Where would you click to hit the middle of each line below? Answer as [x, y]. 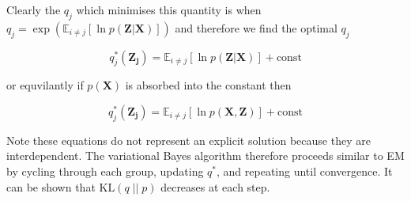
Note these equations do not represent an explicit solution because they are [189, 140]
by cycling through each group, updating [105, 171]
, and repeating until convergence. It [305, 171]
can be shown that [51, 186]
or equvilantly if [45, 85]
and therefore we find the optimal [256, 27]
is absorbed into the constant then [208, 85]
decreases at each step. [215, 186]
